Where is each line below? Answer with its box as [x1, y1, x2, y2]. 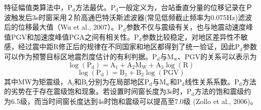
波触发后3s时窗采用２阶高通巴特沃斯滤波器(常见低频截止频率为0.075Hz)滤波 [4, 12, 252, 22]
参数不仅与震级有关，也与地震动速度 [126, 22, 246, 32]
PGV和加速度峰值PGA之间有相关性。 [11, 31, 135, 42]
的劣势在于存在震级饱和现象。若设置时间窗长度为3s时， [4, 86, 187, 96]
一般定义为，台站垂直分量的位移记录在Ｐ [118, 2, 253, 12]
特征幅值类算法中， [4, 2, 68, 12]
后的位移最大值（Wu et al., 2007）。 [4, 22, 118, 32]
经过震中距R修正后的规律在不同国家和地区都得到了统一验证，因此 [18, 41, 235, 52]
